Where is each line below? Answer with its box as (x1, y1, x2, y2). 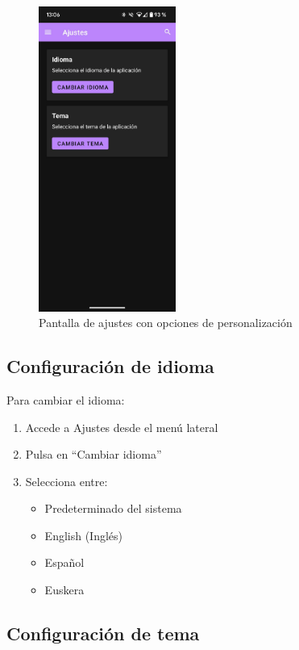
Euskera (44, 581, 85, 598)
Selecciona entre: (25, 472, 108, 489)
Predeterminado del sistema (44, 500, 182, 517)
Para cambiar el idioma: (6, 391, 125, 408)
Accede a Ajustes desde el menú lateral (25, 418, 218, 435)
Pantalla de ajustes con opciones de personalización (39, 314, 293, 331)
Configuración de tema (6, 621, 200, 646)
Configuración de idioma (6, 354, 214, 379)
